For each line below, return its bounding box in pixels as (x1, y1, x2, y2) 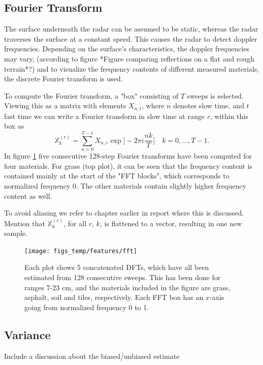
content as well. (4, 190, 52, 201)
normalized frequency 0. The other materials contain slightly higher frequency (4, 180, 246, 191)
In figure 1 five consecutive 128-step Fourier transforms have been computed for (4, 150, 252, 161)
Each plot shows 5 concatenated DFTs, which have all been (24, 262, 209, 272)
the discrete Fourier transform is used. (4, 73, 123, 84)
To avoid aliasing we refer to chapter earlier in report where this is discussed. (4, 207, 244, 218)
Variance (4, 326, 51, 342)
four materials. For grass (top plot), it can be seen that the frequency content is (4, 160, 252, 171)
